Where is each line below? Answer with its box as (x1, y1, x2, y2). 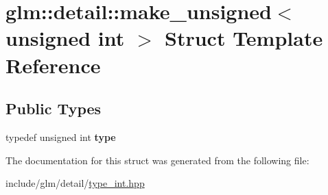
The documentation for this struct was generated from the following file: (5, 153, 309, 167)
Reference (5, 51, 101, 79)
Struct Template (165, 24, 323, 52)
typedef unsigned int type (5, 129, 116, 144)
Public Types (5, 98, 102, 119)
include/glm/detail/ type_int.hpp (5, 176, 145, 190)
